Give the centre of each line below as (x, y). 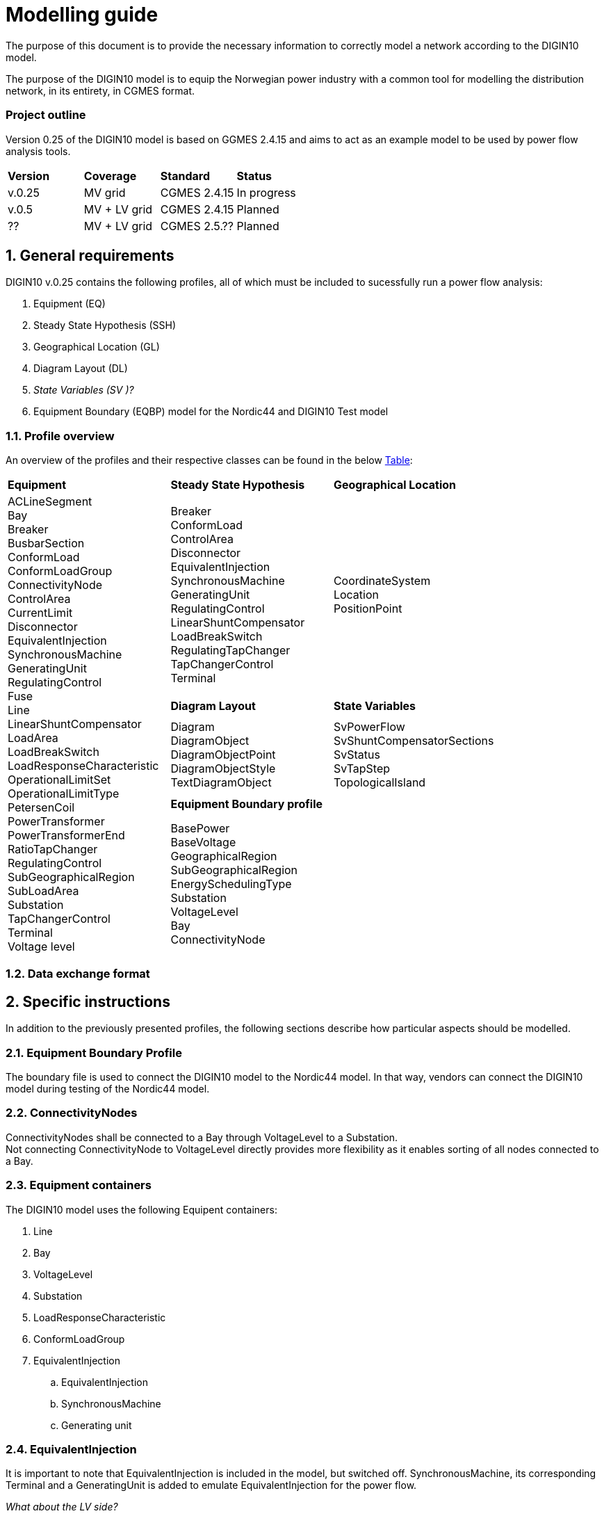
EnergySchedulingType (231, 884)
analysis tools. (38, 151)
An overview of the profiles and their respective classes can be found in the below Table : (209, 460)
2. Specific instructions (88, 1001)
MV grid (105, 192)
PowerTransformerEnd (66, 836)
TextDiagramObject (221, 783)
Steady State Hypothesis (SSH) (105, 325)
